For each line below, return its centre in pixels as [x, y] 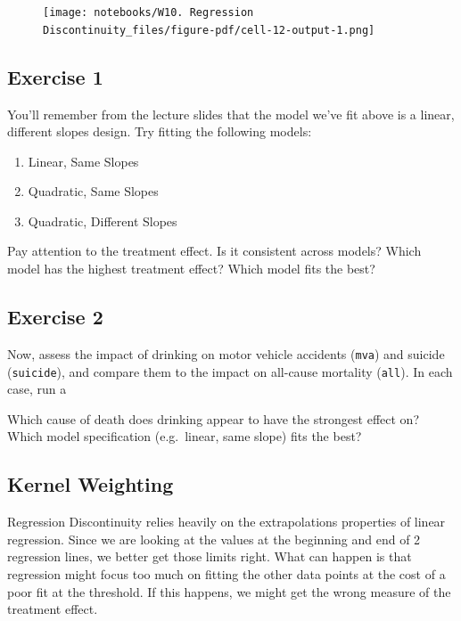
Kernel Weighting [91, 484]
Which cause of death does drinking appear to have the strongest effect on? [214, 418]
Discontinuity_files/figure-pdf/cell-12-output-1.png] [209, 30]
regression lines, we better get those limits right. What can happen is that [210, 556]
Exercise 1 [55, 76]
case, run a [37, 389]
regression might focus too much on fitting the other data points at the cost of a [226, 573]
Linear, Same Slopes [83, 161]
